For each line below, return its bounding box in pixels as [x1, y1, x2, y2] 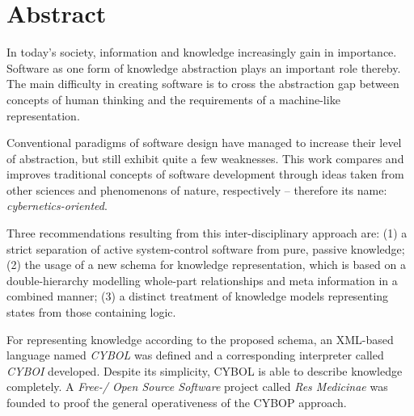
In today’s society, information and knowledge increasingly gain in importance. [6, 44, 397, 61]
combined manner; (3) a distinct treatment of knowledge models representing [6, 288, 389, 305]
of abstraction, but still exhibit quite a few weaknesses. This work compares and [6, 149, 404, 166]
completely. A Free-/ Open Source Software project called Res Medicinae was [6, 378, 388, 395]
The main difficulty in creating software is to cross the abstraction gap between [6, 75, 399, 92]
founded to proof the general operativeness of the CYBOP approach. [6, 394, 347, 410]
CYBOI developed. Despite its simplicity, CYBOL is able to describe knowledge [6, 362, 403, 379]
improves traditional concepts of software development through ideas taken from [6, 166, 404, 183]
